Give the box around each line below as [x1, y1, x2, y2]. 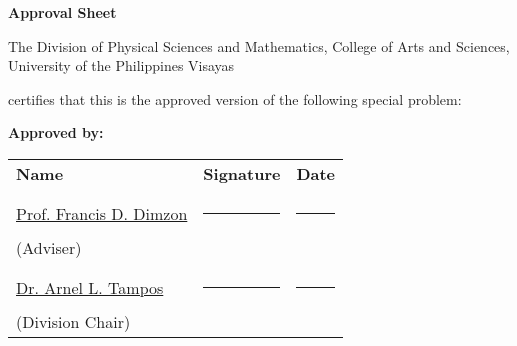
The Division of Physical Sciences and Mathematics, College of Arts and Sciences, [8, 35, 510, 56]
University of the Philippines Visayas [8, 55, 235, 76]
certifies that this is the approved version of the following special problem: [8, 88, 462, 109]
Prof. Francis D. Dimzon [16, 201, 188, 225]
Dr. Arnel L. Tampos [16, 275, 164, 299]
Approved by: [8, 122, 104, 143]
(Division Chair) [16, 309, 131, 333]
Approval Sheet [8, 2, 117, 22]
